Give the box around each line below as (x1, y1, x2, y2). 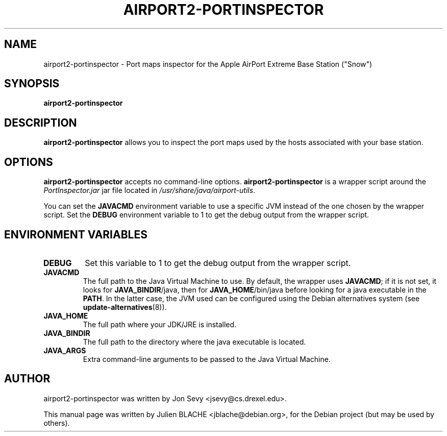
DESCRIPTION (4, 116, 77, 129)
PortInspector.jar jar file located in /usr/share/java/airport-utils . (43, 186, 256, 195)
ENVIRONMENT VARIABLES (4, 228, 147, 241)
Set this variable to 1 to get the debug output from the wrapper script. (85, 257, 351, 268)
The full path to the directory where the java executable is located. (83, 337, 306, 346)
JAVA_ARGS (43, 346, 86, 355)
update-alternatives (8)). (83, 302, 167, 311)
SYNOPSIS (4, 77, 60, 90)
